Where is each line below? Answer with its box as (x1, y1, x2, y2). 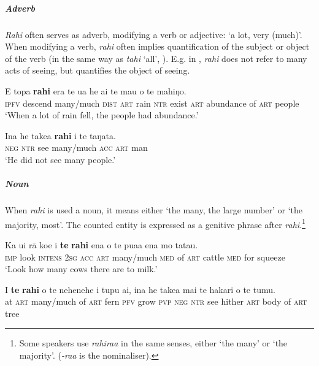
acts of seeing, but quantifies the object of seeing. (5, 64, 190, 77)
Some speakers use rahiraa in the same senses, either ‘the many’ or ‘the (19, 337, 288, 349)
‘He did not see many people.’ (5, 153, 116, 166)
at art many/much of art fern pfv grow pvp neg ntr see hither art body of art (5, 295, 307, 308)
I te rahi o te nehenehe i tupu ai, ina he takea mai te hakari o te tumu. (5, 283, 275, 295)
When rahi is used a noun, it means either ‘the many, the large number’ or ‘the (5, 204, 303, 216)
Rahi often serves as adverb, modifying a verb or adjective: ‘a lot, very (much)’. (5, 28, 302, 40)
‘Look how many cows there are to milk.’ (5, 262, 158, 275)
